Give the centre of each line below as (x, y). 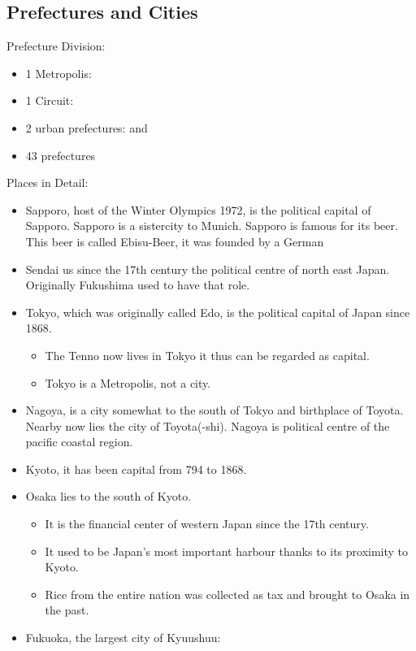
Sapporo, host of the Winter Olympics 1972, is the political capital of (198, 209)
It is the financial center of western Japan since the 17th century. (207, 524)
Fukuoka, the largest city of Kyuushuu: (123, 638)
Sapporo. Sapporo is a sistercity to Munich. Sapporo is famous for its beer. (212, 226)
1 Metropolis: (58, 73)
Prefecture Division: (56, 46)
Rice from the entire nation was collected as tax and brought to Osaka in (227, 594)
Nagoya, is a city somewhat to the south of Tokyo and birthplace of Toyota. (214, 410)
